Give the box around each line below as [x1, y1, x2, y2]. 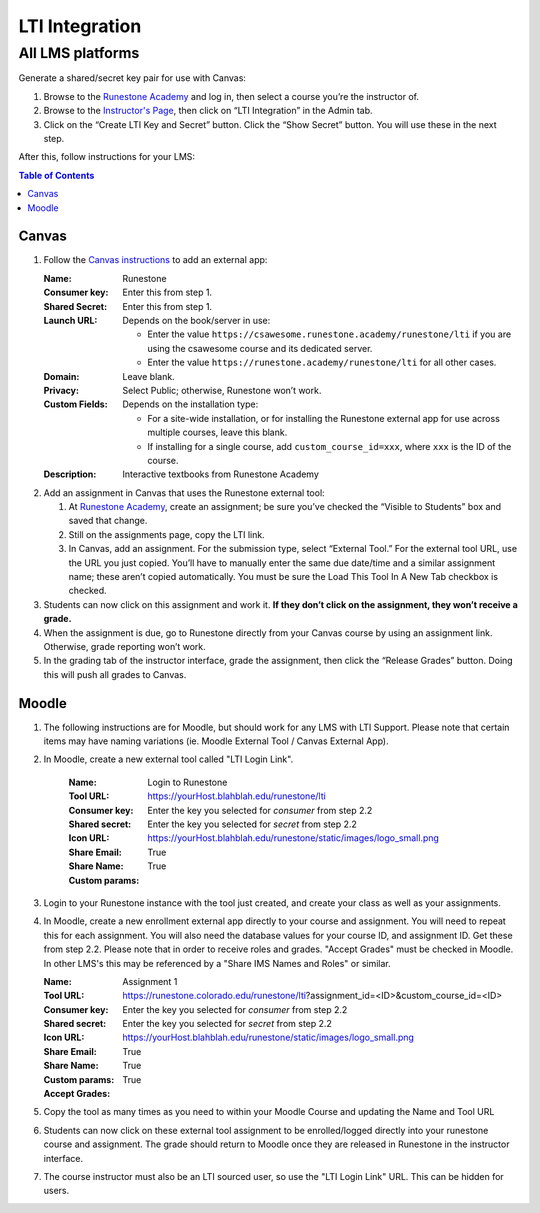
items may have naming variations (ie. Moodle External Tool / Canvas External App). [43, 735, 389, 747]
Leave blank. [122, 370, 175, 382]
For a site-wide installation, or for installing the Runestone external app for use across [147, 412, 500, 424]
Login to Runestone [147, 776, 228, 788]
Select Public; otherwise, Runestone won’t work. [122, 384, 322, 396]
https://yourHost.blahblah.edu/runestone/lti [147, 790, 327, 802]
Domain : [43, 370, 80, 382]
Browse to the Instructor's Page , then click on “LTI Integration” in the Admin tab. [43, 105, 374, 117]
